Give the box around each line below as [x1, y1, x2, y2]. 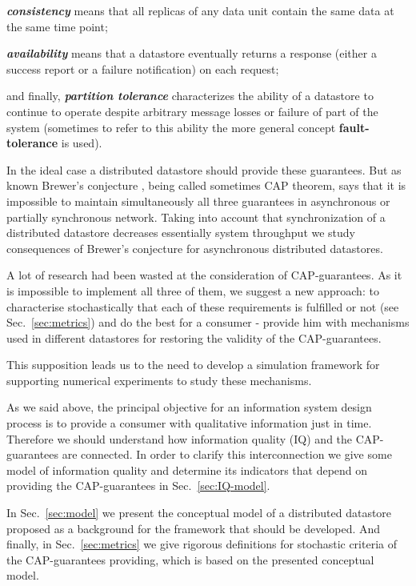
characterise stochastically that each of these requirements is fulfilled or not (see [6, 298, 399, 315]
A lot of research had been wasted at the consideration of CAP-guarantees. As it [6, 267, 402, 283]
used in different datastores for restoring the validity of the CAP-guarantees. [6, 329, 382, 346]
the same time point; [6, 18, 108, 34]
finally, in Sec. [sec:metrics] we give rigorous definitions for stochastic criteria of [6, 536, 397, 552]
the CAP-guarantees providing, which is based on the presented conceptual [6, 551, 374, 568]
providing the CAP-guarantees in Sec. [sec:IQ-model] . [6, 477, 270, 494]
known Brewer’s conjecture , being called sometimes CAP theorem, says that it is [6, 177, 406, 194]
